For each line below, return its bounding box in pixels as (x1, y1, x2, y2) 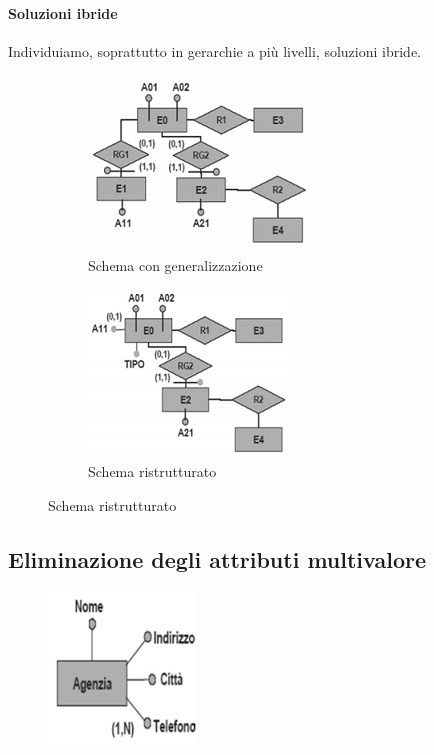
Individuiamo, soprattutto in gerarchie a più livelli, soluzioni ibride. (8, 40, 421, 61)
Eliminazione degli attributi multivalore (8, 543, 427, 574)
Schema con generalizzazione (88, 254, 263, 275)
